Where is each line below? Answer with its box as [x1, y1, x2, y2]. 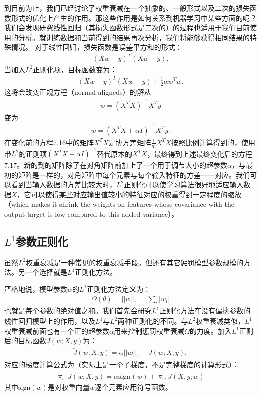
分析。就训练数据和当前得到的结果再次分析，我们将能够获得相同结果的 [18, 32, 250, 42]
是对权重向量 [47, 381, 90, 392]
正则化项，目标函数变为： [33, 64, 117, 74]
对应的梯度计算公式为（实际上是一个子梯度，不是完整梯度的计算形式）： [4, 359, 239, 370]
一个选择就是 [25, 267, 67, 277]
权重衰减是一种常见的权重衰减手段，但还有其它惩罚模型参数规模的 [26, 257, 244, 267]
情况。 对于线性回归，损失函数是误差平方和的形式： [11, 42, 182, 52]
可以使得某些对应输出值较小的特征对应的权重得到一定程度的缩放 [31, 189, 242, 199]
